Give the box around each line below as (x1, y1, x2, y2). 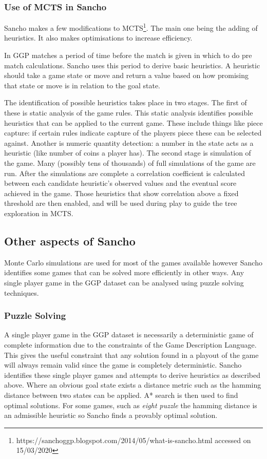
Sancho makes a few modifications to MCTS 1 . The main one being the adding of (4, 21, 258, 33)
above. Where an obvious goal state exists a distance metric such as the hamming (4, 379, 261, 390)
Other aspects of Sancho (4, 233, 136, 248)
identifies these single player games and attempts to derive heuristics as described (4, 369, 260, 380)
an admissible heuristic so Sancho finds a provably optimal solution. (4, 410, 218, 420)
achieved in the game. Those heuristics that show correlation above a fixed (4, 187, 239, 198)
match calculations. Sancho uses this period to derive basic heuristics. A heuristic (4, 60, 260, 70)
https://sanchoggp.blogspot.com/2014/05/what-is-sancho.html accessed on (16, 434, 251, 445)
